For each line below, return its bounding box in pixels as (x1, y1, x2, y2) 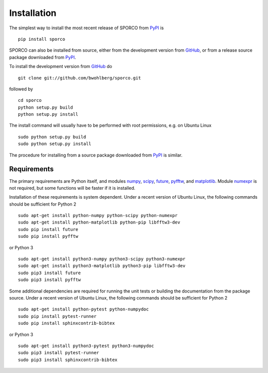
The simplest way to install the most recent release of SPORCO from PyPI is (9, 25, 164, 31)
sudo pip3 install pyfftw (18, 277, 81, 283)
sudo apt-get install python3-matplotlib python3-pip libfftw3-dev (18, 263, 186, 269)
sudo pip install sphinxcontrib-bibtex (18, 320, 115, 326)
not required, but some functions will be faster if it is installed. (9, 185, 136, 191)
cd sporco (18, 97, 42, 103)
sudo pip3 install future (18, 270, 81, 276)
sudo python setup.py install (18, 141, 92, 147)
